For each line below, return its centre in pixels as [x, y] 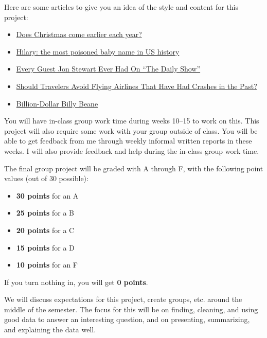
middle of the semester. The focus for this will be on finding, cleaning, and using [131, 309]
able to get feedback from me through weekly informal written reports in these [128, 141]
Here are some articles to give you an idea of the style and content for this [121, 7]
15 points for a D [45, 247]
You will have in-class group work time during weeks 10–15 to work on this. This [132, 121]
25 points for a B [45, 213]
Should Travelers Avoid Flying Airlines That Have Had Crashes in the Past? [137, 86]
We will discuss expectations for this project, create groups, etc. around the [123, 299]
